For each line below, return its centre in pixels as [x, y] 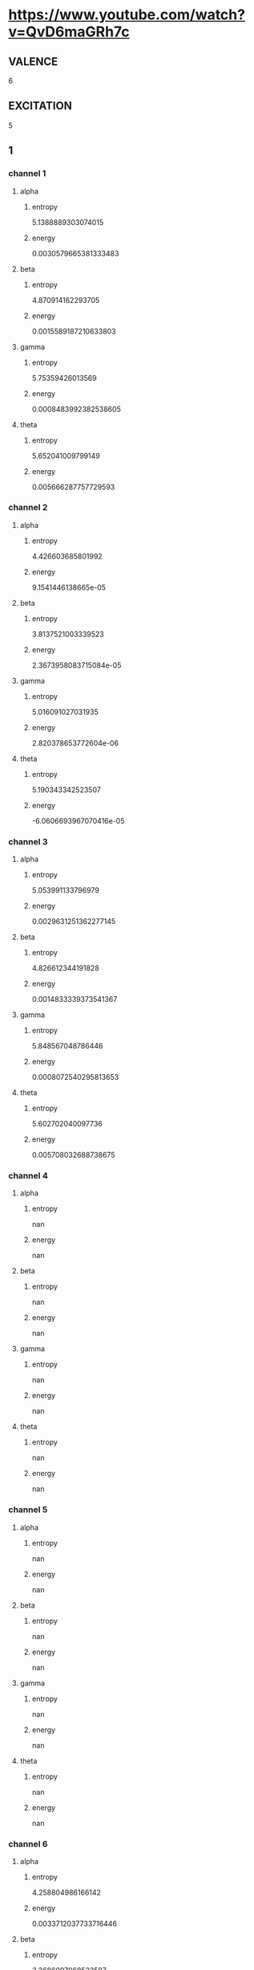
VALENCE [33, 61]
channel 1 [27, 174]
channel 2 [28, 508]
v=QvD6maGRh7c [69, 32]
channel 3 [28, 841]
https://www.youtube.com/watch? [127, 15]
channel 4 [28, 1176]
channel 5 [28, 1510]
